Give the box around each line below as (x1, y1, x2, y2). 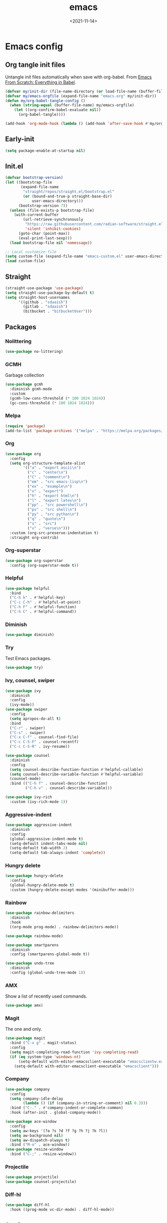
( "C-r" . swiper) (9, 725, 46, 730)
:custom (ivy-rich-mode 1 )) (9, 799, 68, 804)
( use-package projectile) (5, 1175, 59, 1180)
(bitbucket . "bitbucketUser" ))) (23, 309, 92, 314)
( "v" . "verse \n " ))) (27, 526, 70, 531)
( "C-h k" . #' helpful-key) (9, 595, 66, 601)
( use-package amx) (5, 1003, 43, 1008)
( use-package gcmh (5, 382, 43, 387)
